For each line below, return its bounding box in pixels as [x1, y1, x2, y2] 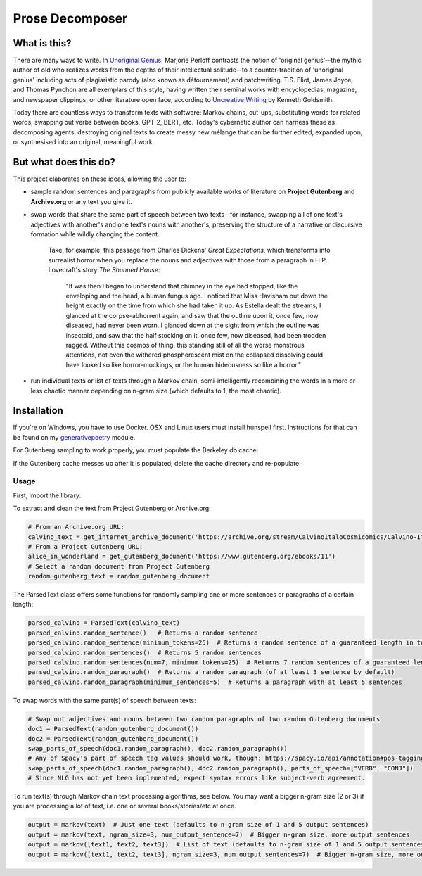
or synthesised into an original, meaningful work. [13, 138, 155, 146]
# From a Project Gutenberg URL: [27, 542, 143, 550]
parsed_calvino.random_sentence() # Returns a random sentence [27, 628, 258, 637]
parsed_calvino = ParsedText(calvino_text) [27, 619, 181, 627]
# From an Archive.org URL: [27, 523, 124, 531]
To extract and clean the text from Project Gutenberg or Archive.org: [13, 504, 211, 513]
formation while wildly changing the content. [30, 230, 160, 239]
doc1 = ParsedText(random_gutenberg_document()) [27, 725, 199, 733]
